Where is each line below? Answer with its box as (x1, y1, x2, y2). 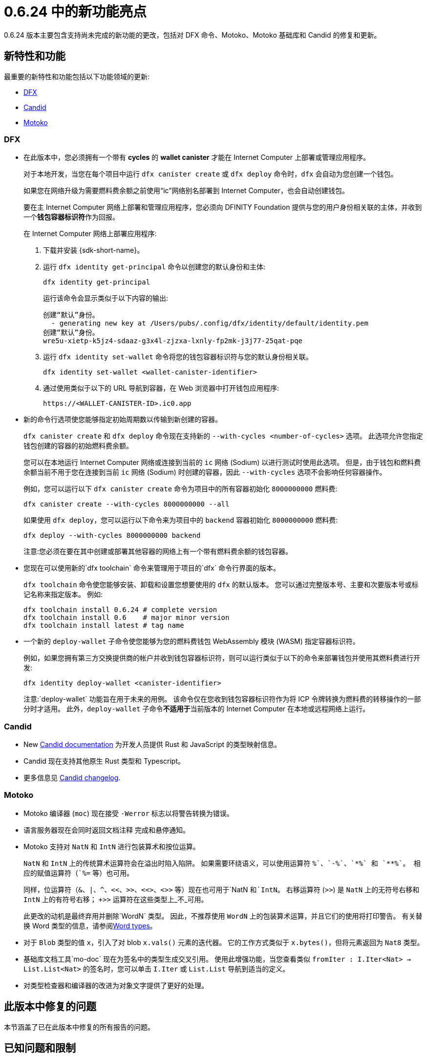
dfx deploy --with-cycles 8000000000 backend (23, 531, 201, 540)
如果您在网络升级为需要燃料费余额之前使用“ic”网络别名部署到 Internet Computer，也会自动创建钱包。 (23, 186, 349, 195)
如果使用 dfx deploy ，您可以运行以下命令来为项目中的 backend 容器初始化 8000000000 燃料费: (23, 516, 338, 525)
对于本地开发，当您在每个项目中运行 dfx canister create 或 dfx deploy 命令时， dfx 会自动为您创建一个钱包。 (23, 170, 398, 178)
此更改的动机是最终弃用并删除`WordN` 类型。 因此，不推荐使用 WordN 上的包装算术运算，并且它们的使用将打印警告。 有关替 (23, 911, 423, 920)
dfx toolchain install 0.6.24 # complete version (23, 606, 217, 614)
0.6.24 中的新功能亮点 (4, 3, 147, 20)
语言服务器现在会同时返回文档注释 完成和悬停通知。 (23, 825, 190, 834)
